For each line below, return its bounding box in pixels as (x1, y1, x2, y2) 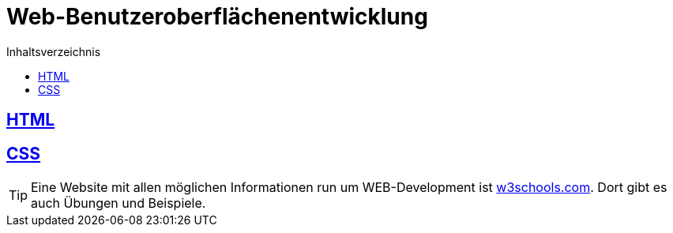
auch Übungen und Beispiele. (31, 195, 206, 212)
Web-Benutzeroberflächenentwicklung (6, 3, 428, 30)
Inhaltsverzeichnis (6, 44, 101, 58)
